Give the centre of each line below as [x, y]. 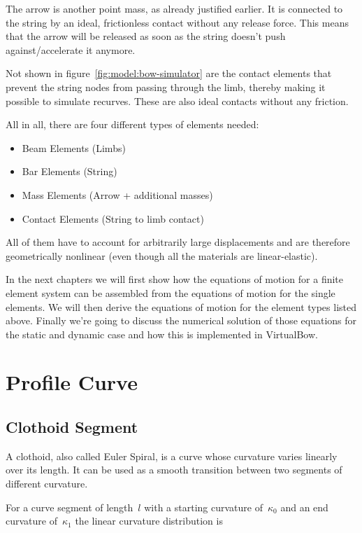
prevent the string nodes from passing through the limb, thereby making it [166, 86]
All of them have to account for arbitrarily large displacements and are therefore [178, 242]
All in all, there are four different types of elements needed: [132, 124]
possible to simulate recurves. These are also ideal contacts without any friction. [177, 101]
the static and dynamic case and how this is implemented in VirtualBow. [162, 334]
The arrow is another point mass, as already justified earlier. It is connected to [174, 8]
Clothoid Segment [72, 427]
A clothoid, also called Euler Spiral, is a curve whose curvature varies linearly [172, 456]
